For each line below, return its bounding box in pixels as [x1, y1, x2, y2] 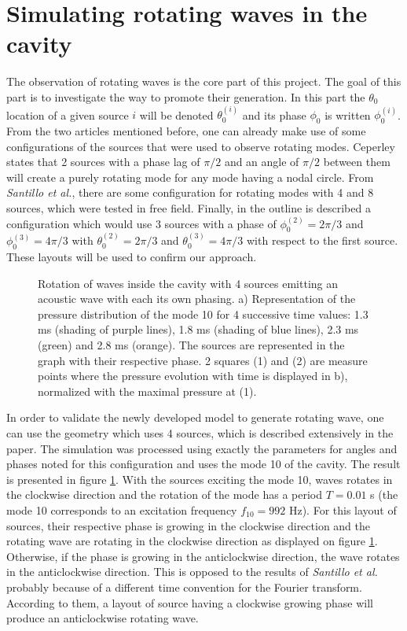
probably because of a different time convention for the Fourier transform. [6, 578, 362, 595]
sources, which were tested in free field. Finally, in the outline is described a [6, 200, 371, 216]
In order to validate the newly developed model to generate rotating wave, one [6, 409, 384, 426]
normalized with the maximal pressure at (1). [38, 382, 257, 399]
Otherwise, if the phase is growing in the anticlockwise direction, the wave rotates [6, 548, 400, 564]
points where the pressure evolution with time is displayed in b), [38, 367, 348, 384]
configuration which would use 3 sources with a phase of [6, 215, 277, 231]
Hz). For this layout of [288, 501, 397, 518]
